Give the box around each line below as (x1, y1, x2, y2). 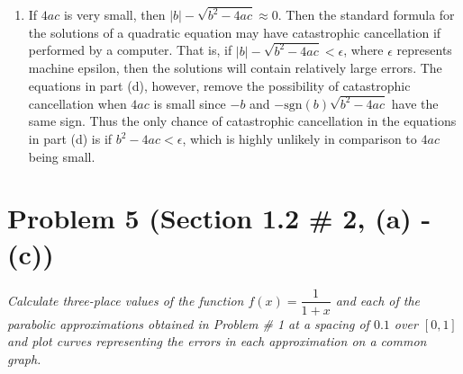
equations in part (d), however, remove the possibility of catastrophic (28, 76, 411, 94)
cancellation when (28, 93, 127, 112)
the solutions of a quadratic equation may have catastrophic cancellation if (28, 22, 441, 41)
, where (343, 40, 384, 59)
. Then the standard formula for (277, 5, 455, 24)
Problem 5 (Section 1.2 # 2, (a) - (7, 200, 431, 236)
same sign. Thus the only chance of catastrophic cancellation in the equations (28, 111, 457, 130)
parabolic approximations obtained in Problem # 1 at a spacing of (7, 314, 369, 333)
